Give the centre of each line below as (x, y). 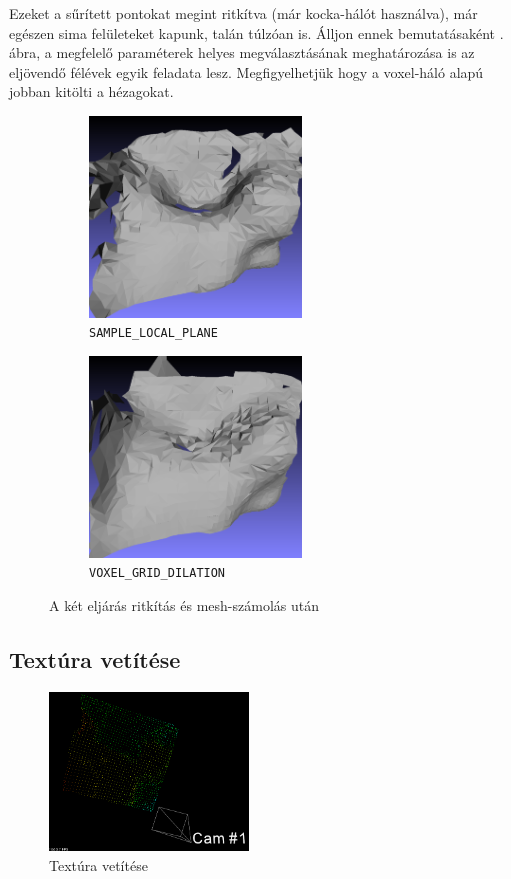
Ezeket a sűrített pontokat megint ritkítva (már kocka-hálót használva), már (243, 13)
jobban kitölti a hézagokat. (91, 91)
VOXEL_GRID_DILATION (157, 573)
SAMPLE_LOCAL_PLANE (153, 333)
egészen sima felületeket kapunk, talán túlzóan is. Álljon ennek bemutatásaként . (256, 32)
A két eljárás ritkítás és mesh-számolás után (184, 604)
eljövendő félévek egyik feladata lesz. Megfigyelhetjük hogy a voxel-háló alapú (246, 71)
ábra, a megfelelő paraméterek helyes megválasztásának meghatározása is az (242, 52)
